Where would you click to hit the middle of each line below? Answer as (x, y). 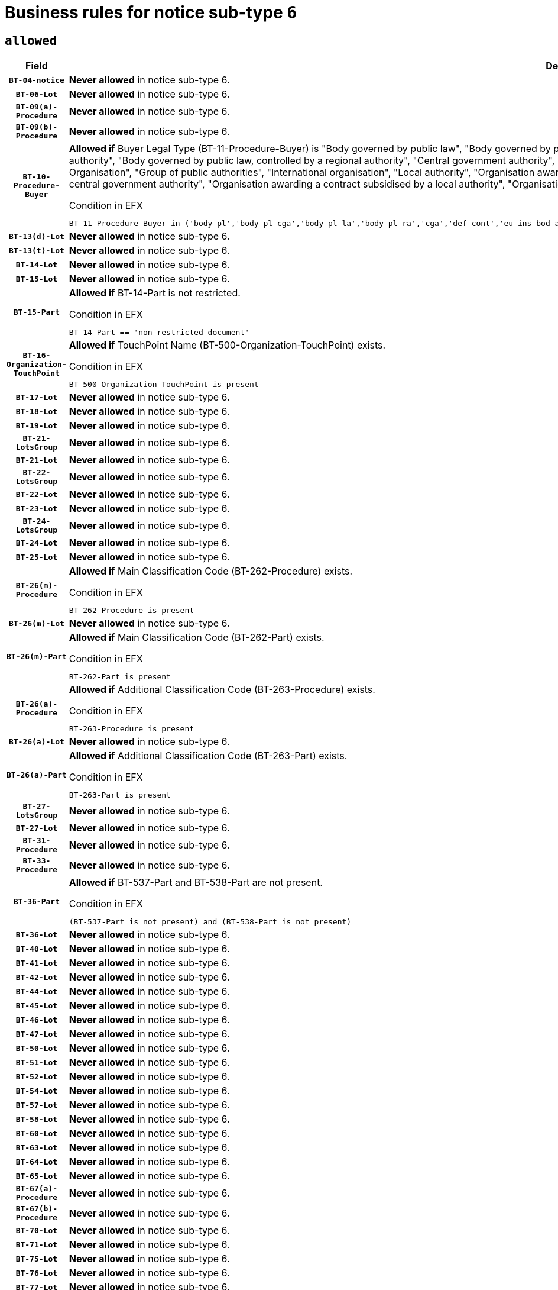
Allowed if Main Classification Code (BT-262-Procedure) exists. (211, 571)
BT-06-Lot (37, 94)
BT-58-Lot (37, 1119)
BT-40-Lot (37, 949)
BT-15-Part (37, 312)
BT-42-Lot (37, 977)
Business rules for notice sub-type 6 (151, 12)
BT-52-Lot (37, 1076)
